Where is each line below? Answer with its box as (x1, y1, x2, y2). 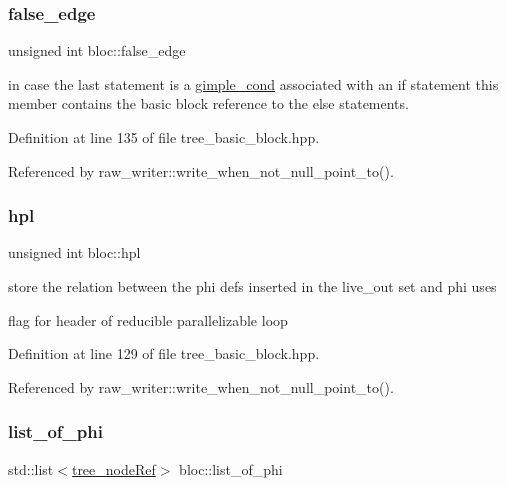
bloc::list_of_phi (179, 458, 283, 479)
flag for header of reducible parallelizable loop (8, 309, 288, 330)
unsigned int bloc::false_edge (8, 40, 186, 61)
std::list (8, 458, 54, 479)
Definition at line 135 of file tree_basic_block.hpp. (8, 127, 320, 147)
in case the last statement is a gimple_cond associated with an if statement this (8, 73, 499, 94)
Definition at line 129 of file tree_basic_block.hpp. (8, 343, 320, 364)
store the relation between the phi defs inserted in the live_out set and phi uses (8, 276, 497, 296)
